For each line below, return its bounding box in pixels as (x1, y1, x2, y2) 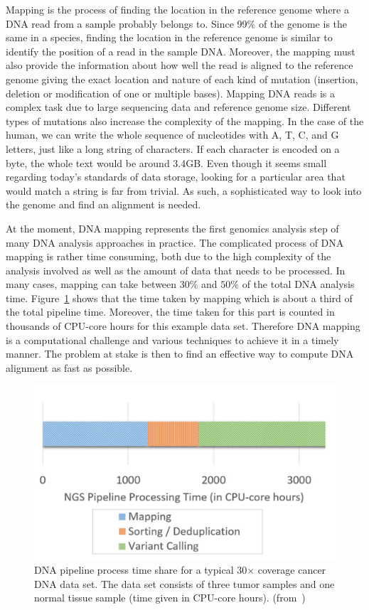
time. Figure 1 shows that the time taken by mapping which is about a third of (6, 290, 353, 305)
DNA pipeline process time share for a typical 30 (34, 562, 247, 577)
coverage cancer (257, 562, 326, 577)
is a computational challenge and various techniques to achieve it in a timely (6, 332, 339, 347)
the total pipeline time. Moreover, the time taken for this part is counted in (6, 304, 335, 319)
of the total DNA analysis (242, 277, 355, 291)
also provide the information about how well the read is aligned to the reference (6, 58, 353, 73)
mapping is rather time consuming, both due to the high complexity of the (6, 249, 331, 264)
